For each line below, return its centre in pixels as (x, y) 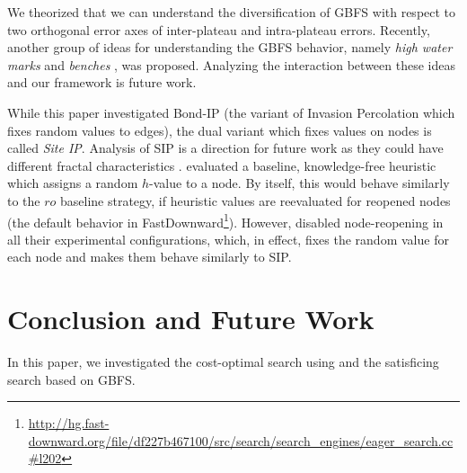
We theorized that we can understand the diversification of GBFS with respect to (232, 12)
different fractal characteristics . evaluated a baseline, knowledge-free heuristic (222, 165)
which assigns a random (73, 183)
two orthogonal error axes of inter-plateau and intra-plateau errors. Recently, (219, 29)
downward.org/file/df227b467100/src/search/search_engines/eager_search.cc (241, 440)
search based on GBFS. (71, 379)
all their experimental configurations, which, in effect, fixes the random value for (228, 239)
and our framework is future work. (102, 82)
